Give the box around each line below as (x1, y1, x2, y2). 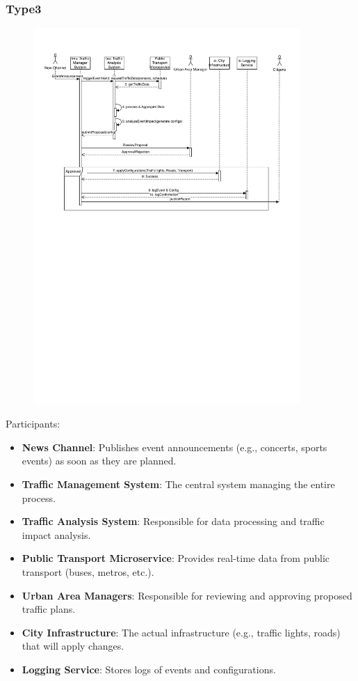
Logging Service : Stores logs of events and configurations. (22, 662, 276, 676)
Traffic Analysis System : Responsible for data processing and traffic (22, 514, 325, 529)
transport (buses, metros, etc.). (22, 565, 154, 579)
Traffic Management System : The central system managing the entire (22, 477, 335, 492)
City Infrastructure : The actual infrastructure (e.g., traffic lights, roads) (22, 625, 341, 639)
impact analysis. (22, 527, 91, 542)
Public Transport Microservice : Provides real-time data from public (22, 551, 330, 565)
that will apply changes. (22, 639, 124, 653)
